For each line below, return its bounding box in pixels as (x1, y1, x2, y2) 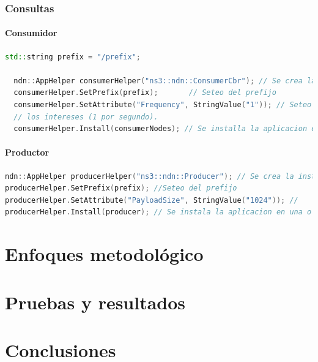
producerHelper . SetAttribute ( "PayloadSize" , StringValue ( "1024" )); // (5, 195, 298, 205)
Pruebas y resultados (5, 289, 186, 314)
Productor (5, 146, 50, 159)
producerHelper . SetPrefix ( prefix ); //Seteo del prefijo (5, 184, 237, 193)
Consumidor (5, 26, 57, 39)
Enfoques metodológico (5, 241, 204, 266)
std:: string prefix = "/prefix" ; (5, 52, 141, 61)
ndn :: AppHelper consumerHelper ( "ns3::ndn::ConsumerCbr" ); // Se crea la (13, 76, 316, 85)
